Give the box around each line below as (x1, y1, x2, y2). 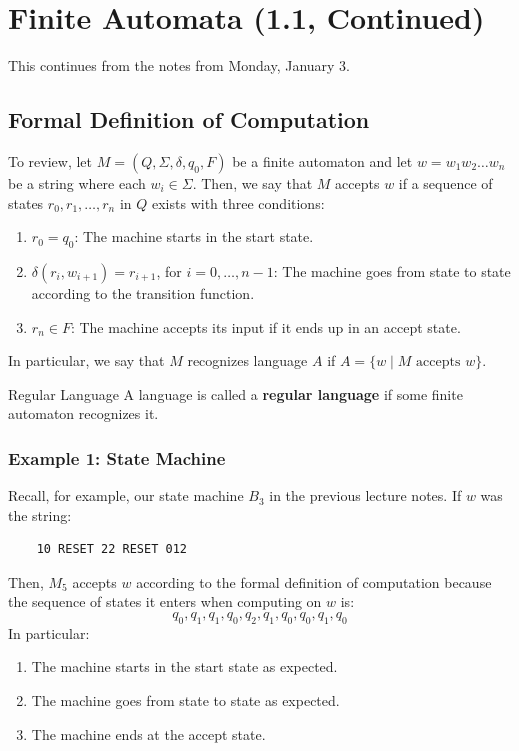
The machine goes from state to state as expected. (31, 690, 340, 711)
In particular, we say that (8, 350, 165, 371)
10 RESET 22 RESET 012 (36, 542, 187, 557)
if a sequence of (398, 172, 493, 193)
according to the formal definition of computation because (136, 571, 492, 592)
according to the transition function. (31, 282, 255, 303)
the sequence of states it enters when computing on (8, 591, 322, 612)
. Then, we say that (192, 172, 313, 193)
